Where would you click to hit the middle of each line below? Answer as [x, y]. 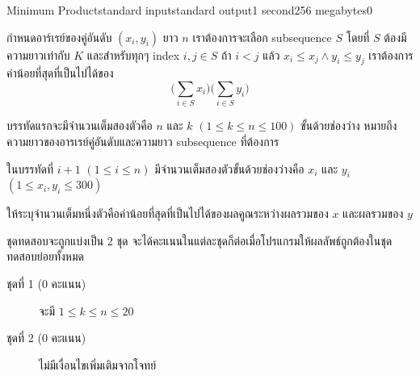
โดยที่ [358, 37]
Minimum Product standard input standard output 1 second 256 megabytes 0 [190, 10]
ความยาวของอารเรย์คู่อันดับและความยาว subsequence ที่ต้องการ [143, 141]
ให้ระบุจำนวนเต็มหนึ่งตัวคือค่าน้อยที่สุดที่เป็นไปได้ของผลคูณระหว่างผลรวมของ [168, 213]
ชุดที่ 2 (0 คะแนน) [46, 338]
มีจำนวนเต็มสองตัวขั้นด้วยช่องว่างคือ [229, 168]
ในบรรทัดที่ [30, 168]
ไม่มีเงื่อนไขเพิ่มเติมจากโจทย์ [98, 364]
